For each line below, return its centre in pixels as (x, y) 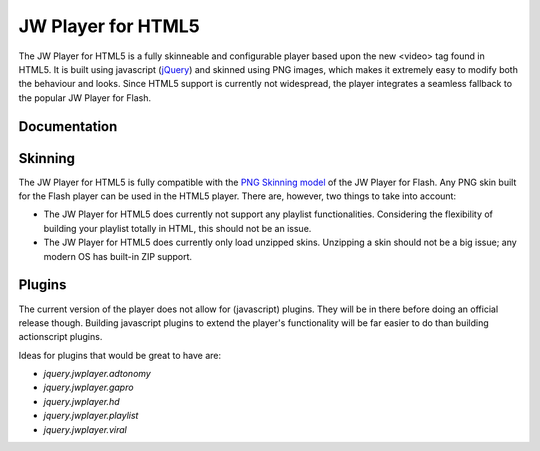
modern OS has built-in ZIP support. (118, 256)
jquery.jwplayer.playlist (91, 416)
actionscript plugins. (60, 337)
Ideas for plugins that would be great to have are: (120, 355)
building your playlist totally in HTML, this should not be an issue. (177, 228)
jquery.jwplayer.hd (81, 401)
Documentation (68, 126)
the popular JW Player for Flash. (85, 97)
